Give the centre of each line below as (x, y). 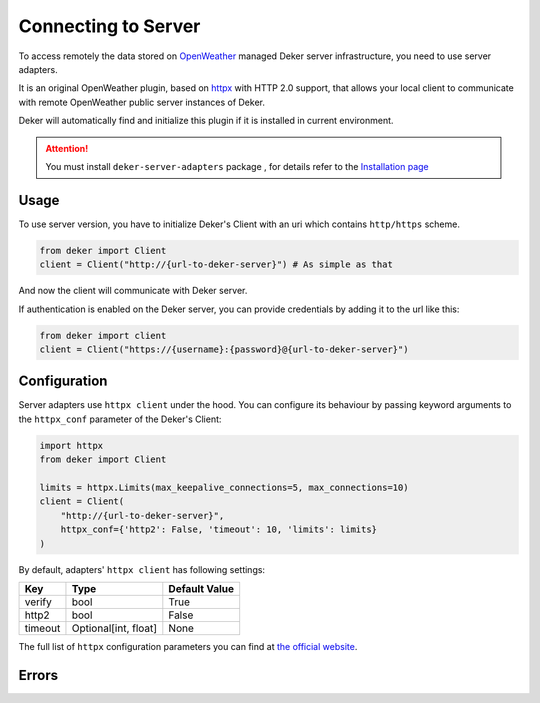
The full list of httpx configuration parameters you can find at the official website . (188, 646)
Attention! (67, 148)
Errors (38, 675)
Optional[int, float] (114, 628)
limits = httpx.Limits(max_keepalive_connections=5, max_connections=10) (224, 487)
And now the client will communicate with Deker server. (133, 291)
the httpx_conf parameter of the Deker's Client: (120, 419)
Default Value (201, 588)
